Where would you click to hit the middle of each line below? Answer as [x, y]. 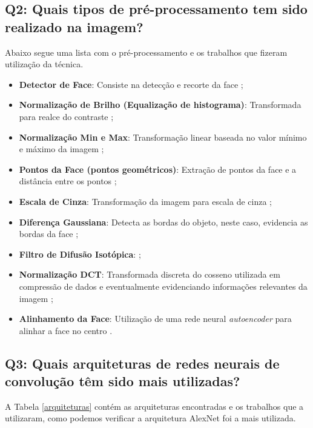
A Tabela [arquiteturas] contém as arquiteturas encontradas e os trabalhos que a [154, 406]
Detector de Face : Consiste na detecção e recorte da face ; [131, 84]
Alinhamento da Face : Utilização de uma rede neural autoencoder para [155, 319]
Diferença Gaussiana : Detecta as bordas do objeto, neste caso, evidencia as [163, 222]
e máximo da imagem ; [61, 149]
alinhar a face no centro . [66, 330]
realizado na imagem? [74, 26]
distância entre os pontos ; [68, 181]
